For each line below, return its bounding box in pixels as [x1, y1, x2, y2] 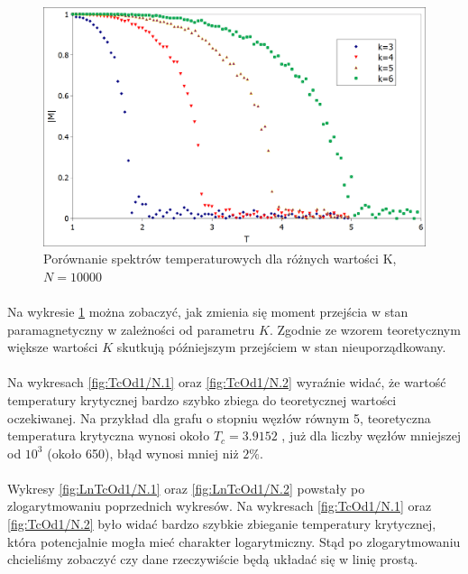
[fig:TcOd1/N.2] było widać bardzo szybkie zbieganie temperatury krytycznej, [7, 514, 436, 533]
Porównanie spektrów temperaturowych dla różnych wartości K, [43, 249, 397, 268]
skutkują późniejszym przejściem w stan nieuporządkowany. [116, 338, 446, 356]
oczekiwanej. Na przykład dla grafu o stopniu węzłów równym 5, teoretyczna [7, 408, 431, 427]
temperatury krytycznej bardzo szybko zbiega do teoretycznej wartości [7, 390, 397, 409]
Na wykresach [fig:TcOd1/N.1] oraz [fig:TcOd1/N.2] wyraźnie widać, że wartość [7, 373, 446, 392]
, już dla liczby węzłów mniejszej [281, 426, 462, 445]
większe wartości [7, 338, 98, 356]
